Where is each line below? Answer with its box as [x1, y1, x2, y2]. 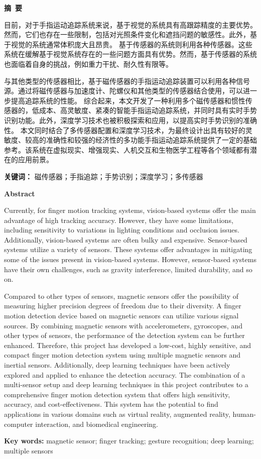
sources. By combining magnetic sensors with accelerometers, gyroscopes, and [4, 320, 242, 330]
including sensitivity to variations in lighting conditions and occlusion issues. [4, 224, 239, 235]
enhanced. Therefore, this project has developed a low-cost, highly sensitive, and [4, 339, 251, 350]
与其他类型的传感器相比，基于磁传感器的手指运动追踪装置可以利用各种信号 [4, 75, 250, 86]
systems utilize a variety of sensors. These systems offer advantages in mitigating [4, 244, 252, 255]
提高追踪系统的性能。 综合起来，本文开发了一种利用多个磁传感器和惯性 [11, 95, 245, 105]
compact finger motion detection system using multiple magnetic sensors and [4, 350, 241, 360]
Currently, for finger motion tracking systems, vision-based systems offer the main [4, 205, 256, 215]
